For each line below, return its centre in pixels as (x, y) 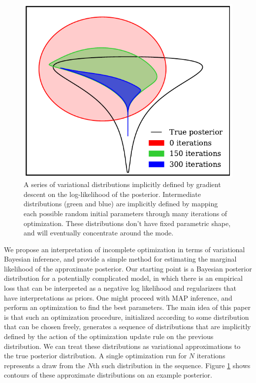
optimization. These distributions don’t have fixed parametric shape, (127, 223)
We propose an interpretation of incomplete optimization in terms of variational (125, 249)
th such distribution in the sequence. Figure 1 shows (172, 365)
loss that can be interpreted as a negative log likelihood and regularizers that (120, 288)
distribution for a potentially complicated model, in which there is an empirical (123, 278)
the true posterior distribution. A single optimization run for (96, 356)
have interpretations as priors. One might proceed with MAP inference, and (118, 297)
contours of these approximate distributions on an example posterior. (108, 375)
